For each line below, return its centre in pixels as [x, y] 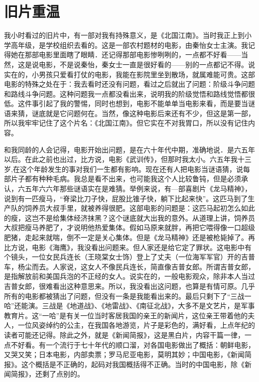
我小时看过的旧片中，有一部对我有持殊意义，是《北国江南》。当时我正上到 [124, 35]
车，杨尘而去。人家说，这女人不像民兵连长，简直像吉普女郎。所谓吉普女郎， [129, 266]
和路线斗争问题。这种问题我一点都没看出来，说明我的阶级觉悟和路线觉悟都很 [129, 93]
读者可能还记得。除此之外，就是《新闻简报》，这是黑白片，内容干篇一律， [124, 334]
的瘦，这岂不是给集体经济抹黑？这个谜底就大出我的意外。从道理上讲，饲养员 [129, 217]
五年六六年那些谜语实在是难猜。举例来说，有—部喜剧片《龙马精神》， [138, 189]
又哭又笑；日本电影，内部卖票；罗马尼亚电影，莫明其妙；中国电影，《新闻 [124, 354]
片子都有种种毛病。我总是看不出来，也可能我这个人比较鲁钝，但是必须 [126, 179]
